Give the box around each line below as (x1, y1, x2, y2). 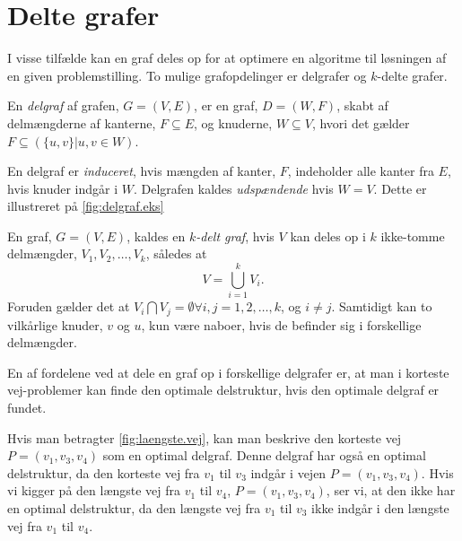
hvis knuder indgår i (7, 179, 118, 197)
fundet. (7, 398, 47, 417)
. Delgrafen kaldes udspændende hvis (133, 179, 334, 197)
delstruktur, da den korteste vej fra (7, 463, 200, 482)
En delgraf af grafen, (7, 96, 119, 115)
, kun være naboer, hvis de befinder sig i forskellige (141, 315, 422, 334)
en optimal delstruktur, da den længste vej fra (7, 498, 261, 517)
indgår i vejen (250, 463, 327, 482)
